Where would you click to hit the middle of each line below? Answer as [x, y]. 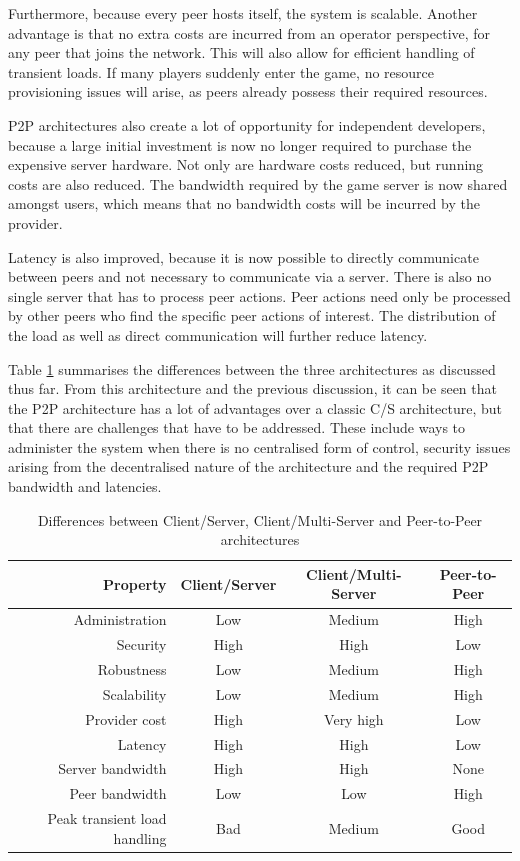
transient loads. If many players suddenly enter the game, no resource [221, 71]
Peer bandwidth [118, 793]
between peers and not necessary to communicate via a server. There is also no [250, 276]
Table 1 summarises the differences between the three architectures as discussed [252, 368]
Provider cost [126, 718]
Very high [354, 718]
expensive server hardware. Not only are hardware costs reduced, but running [246, 164]
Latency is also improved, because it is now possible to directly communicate [243, 256]
